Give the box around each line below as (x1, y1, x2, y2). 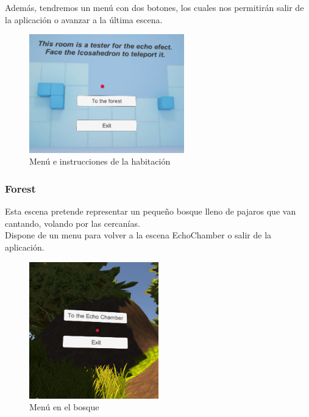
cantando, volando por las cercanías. (5, 216, 140, 229)
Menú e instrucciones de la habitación (29, 155, 171, 168)
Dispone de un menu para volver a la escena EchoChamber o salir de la (5, 229, 272, 241)
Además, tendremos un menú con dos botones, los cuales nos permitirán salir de (5, 1, 304, 13)
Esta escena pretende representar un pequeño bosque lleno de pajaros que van (5, 205, 296, 218)
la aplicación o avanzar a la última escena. (5, 13, 163, 26)
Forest (5, 180, 36, 196)
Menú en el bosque (29, 401, 99, 413)
